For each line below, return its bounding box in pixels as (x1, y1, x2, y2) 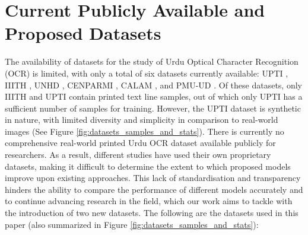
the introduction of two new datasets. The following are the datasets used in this (5, 207, 299, 219)
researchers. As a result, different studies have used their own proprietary (5, 148, 271, 161)
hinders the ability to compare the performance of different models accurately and (5, 183, 303, 195)
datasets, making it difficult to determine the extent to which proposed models (5, 160, 291, 172)
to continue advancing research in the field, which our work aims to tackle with (5, 195, 293, 207)
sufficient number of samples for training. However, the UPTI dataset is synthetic (5, 101, 301, 114)
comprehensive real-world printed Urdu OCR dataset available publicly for (5, 136, 276, 149)
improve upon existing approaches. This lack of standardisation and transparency (5, 172, 301, 184)
